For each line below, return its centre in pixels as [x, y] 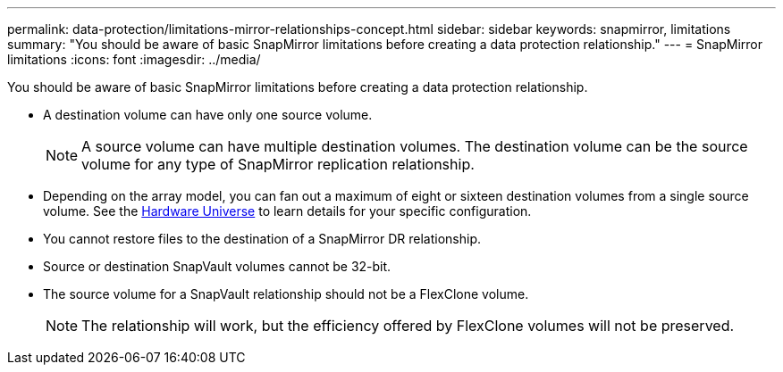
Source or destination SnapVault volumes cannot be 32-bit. [217, 266]
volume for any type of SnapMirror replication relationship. [278, 164]
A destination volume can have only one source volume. [208, 115]
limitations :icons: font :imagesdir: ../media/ [134, 59]
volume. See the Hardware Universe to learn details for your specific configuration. [287, 211]
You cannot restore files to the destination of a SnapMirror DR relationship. [262, 239]
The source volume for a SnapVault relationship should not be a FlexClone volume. [286, 294]
